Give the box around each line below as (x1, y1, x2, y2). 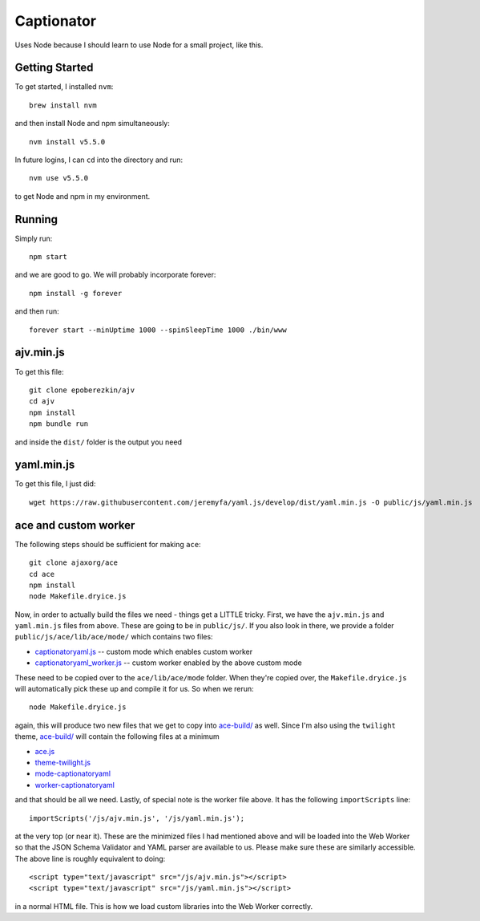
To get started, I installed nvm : (14, 82, 114, 91)
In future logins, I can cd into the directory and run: (14, 155, 184, 164)
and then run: (14, 306, 59, 316)
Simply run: (14, 233, 53, 243)
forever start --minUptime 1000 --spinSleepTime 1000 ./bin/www (29, 325, 288, 335)
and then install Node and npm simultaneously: (14, 119, 170, 128)
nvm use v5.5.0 (29, 173, 89, 183)
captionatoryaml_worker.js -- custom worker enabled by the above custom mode (34, 658, 302, 667)
